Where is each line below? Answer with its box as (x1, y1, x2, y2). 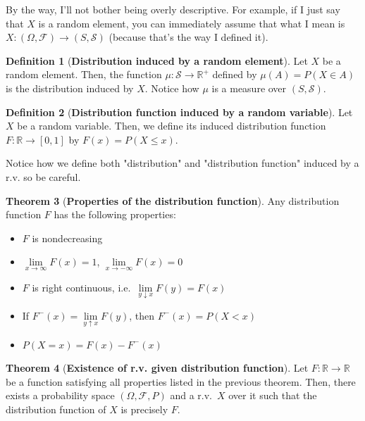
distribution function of (6, 401, 106, 416)
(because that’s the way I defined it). (109, 30, 268, 44)
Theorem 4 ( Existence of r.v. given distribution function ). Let (6, 360, 309, 375)
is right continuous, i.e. (32, 279, 131, 294)
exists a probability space (6, 388, 115, 403)
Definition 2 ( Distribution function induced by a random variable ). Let (6, 104, 353, 119)
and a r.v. (170, 388, 212, 403)
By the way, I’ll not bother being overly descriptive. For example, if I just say (6, 2, 340, 16)
